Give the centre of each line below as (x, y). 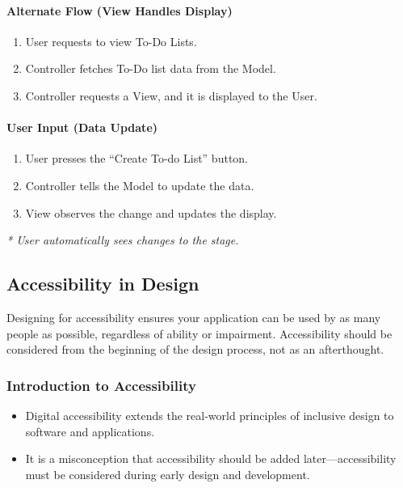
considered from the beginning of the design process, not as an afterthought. (195, 349)
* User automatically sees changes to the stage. (123, 240)
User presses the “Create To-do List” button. (137, 158)
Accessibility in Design (103, 284)
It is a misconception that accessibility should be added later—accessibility (211, 458)
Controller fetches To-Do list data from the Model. (151, 68)
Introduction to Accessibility (101, 385)
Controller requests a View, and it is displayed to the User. (171, 95)
